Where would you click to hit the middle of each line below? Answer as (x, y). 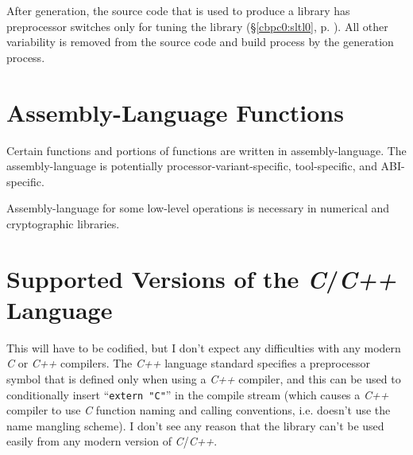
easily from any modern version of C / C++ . (112, 441)
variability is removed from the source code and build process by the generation (200, 42)
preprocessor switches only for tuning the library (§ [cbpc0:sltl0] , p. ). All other (197, 26)
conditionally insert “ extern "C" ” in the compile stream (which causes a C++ (198, 394)
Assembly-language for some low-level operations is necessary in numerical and (198, 208)
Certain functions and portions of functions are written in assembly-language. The (206, 150)
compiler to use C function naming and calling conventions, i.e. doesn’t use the (199, 410)
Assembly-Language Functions (175, 112)
